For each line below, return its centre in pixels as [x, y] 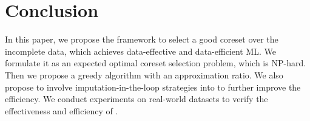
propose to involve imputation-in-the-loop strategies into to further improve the [153, 87]
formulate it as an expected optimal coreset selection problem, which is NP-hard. [156, 63]
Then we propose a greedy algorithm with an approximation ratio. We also [144, 74]
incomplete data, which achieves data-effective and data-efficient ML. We [141, 51]
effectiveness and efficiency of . [62, 110]
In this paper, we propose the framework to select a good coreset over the [142, 39]
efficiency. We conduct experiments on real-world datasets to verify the [136, 99]
